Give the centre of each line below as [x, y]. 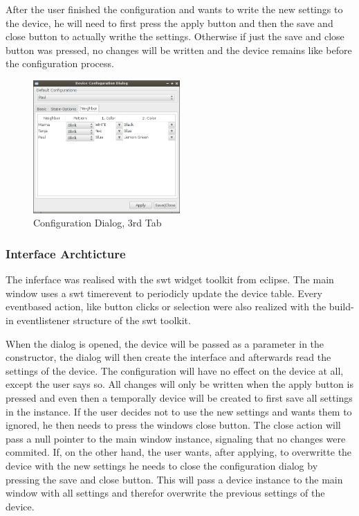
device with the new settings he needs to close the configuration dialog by [162, 465]
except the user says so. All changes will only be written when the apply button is [179, 384]
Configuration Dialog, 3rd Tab [98, 223]
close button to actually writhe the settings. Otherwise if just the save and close [175, 36]
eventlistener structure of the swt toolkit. [104, 320]
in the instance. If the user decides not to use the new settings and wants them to [179, 411]
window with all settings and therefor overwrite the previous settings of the [165, 493]
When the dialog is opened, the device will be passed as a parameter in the [165, 343]
